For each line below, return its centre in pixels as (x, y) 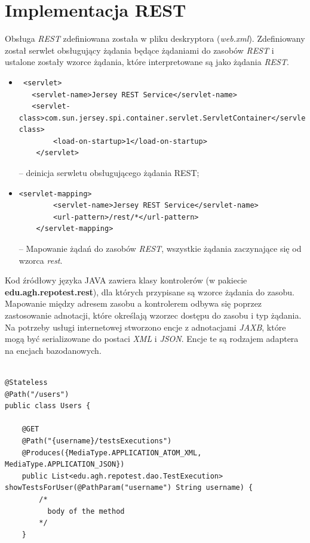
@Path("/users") (37, 394)
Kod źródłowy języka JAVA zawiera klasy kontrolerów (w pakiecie (126, 280)
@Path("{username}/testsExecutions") (97, 441)
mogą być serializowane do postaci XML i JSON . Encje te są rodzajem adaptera (152, 339)
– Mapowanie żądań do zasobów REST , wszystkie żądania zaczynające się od (160, 249)
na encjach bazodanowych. (53, 350)
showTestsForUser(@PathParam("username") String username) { (129, 488)
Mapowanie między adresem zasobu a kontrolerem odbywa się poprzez (133, 303)
